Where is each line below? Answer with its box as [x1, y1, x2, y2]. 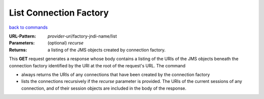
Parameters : [9, 40, 35, 46]
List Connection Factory [9, 7, 109, 18]
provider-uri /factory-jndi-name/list [47, 33, 117, 39]
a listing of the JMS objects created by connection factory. [47, 47, 166, 53]
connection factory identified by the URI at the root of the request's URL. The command [9, 62, 186, 68]
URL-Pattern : [9, 33, 36, 39]
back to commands [9, 24, 48, 30]
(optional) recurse [47, 40, 84, 46]
